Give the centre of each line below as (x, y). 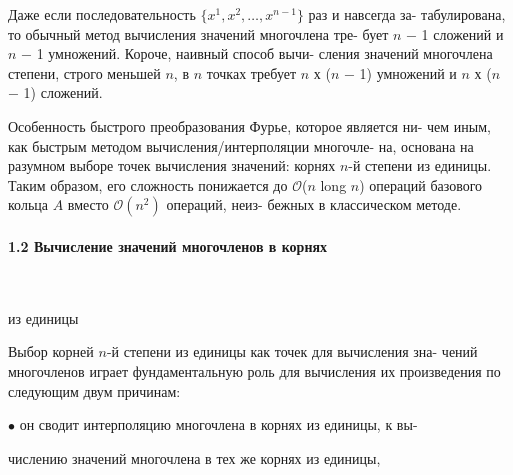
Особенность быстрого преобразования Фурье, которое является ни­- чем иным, (249, 125)
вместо (88, 204)
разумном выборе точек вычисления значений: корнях (172, 165)
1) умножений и (408, 72)
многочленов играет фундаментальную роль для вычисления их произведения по (254, 370)
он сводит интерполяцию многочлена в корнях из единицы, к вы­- (218, 424)
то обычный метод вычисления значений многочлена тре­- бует (198, 33)
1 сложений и (462, 33)
